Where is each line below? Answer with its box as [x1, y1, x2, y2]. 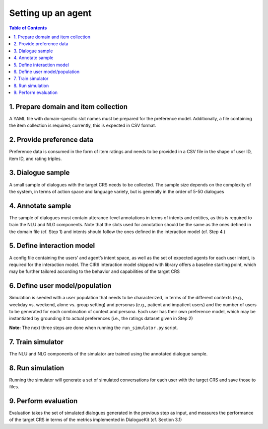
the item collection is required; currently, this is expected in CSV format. [9, 122, 156, 129]
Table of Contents [9, 25, 47, 31]
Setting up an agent [9, 7, 92, 18]
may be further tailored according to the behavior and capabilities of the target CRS [9, 268, 180, 274]
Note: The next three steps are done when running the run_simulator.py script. [9, 325, 178, 331]
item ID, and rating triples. [9, 156, 62, 162]
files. [9, 384, 19, 390]
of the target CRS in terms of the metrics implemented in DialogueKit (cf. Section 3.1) [9, 417, 182, 423]
